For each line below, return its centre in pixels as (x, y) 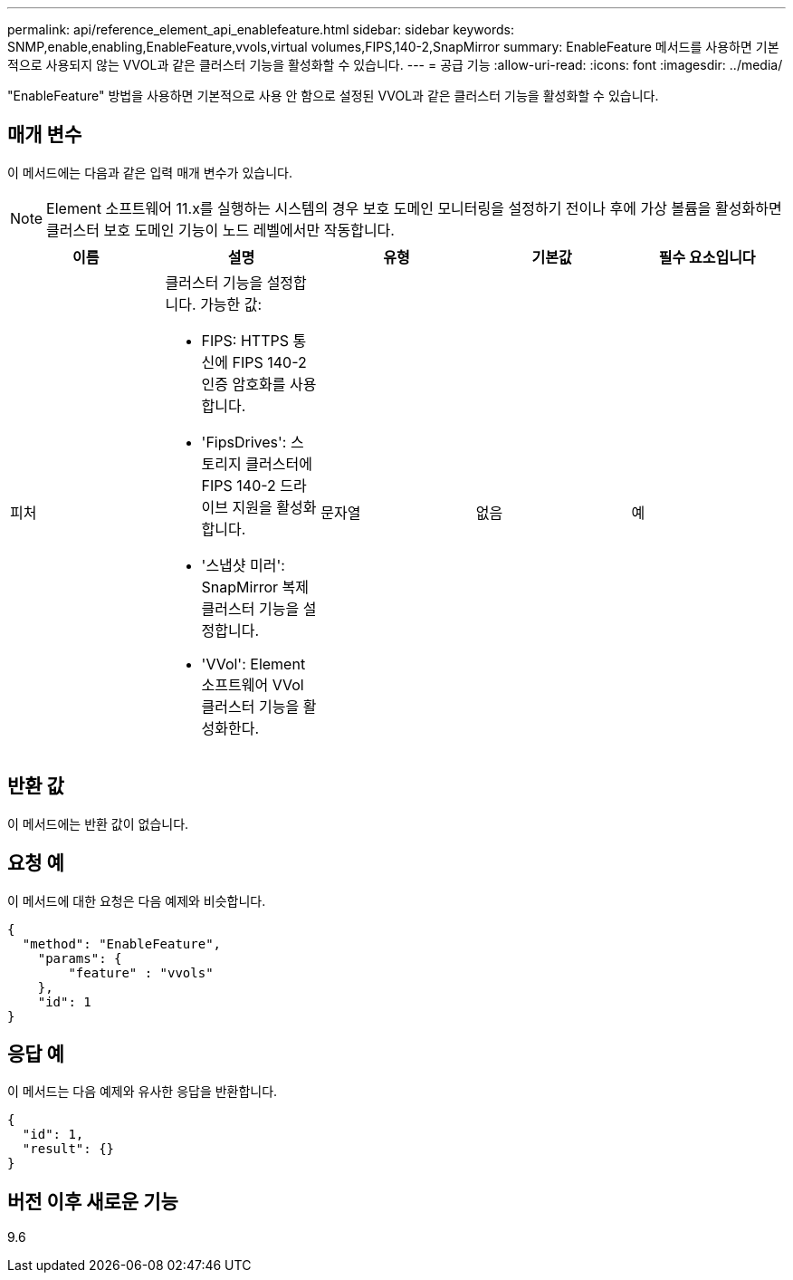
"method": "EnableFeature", (122, 943)
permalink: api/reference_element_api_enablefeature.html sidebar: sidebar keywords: (261, 29)
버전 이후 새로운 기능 (93, 1201)
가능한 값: (231, 304)
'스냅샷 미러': (243, 565)
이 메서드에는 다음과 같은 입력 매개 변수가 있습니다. (150, 172)
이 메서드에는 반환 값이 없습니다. (98, 823)
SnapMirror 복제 (255, 587)
